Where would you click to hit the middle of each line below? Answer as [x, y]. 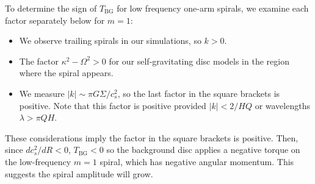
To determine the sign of [51, 8]
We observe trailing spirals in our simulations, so [110, 41]
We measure [42, 93]
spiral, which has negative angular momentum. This [197, 161]
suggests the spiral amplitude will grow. [79, 173]
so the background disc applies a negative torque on [203, 150]
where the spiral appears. [66, 73]
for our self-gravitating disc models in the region [199, 61]
